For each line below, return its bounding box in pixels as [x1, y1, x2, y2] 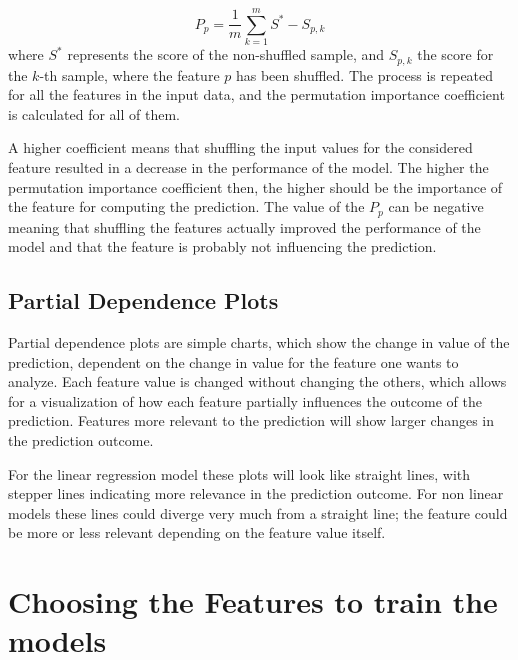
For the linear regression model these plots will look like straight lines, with [8, 463, 471, 484]
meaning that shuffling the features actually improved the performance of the [8, 216, 481, 237]
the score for [417, 44, 494, 65]
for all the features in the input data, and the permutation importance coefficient [8, 84, 505, 105]
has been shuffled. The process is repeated [235, 64, 494, 85]
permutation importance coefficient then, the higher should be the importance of [8, 176, 503, 197]
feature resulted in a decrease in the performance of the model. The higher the [8, 156, 489, 177]
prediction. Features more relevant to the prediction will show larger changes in [8, 410, 495, 431]
